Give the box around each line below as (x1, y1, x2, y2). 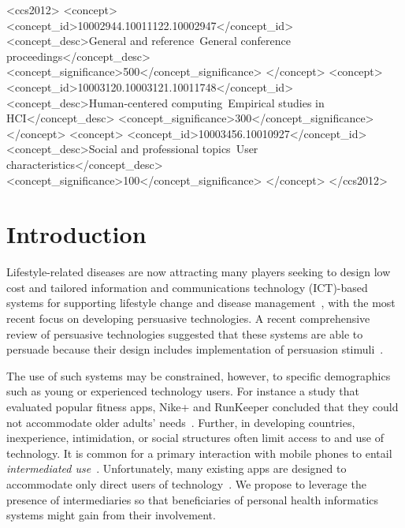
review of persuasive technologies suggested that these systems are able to (6, 325, 363, 342)
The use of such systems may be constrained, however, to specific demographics (6, 367, 391, 384)
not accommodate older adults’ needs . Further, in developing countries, (6, 414, 355, 430)
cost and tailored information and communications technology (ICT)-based (6, 279, 368, 295)
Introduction (6, 218, 147, 250)
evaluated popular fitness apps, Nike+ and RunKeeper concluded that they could (6, 399, 399, 414)
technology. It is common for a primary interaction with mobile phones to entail (6, 444, 392, 461)
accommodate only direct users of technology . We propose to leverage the (6, 475, 366, 492)
